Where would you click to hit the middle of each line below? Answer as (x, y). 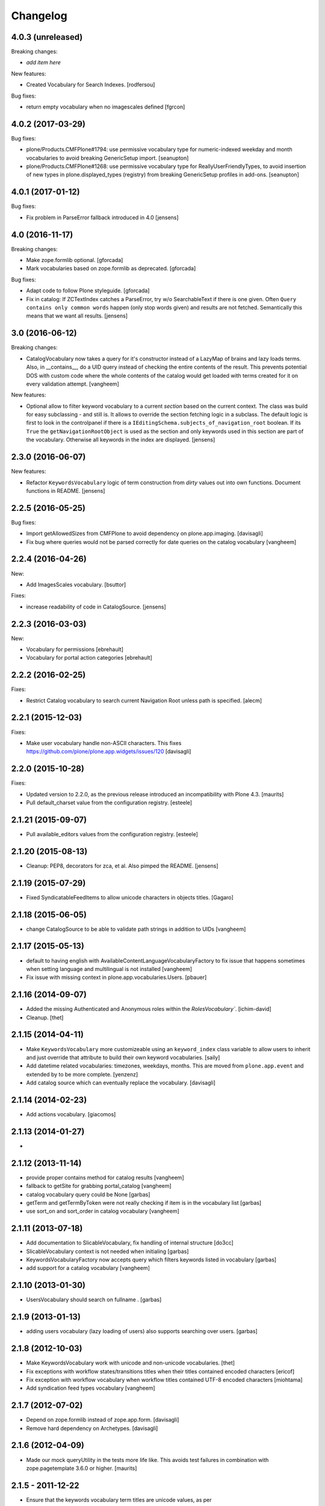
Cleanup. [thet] (45, 1017)
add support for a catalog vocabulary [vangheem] (88, 1268)
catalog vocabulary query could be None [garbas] (88, 1194)
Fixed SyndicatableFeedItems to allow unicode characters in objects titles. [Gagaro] (130, 897)
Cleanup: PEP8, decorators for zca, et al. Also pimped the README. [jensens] (122, 866)
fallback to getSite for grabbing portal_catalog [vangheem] (99, 1186)
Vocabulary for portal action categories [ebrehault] (89, 658)
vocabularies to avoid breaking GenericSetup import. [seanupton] (107, 158)
